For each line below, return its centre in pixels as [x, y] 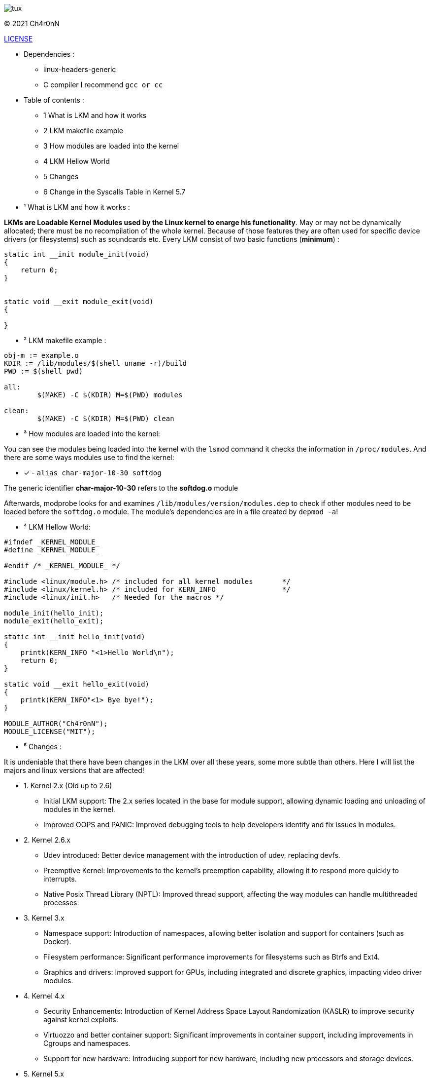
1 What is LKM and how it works [95, 115]
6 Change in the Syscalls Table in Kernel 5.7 [115, 192]
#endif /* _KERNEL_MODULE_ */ [62, 566]
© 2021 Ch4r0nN [32, 23]
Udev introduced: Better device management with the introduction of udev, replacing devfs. [192, 855]
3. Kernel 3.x [44, 918]
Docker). [57, 942]
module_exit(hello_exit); [54, 621]
